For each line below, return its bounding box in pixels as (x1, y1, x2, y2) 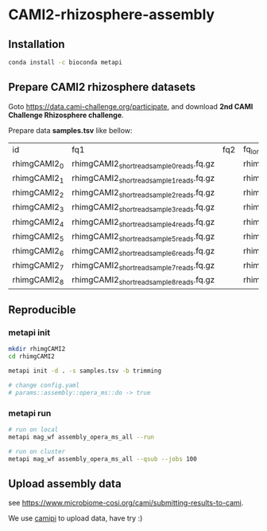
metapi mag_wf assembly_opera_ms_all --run (8, 433, 155, 441)
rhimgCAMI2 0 (12, 158, 64, 171)
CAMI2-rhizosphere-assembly (8, 6, 215, 24)
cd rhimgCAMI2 (8, 352, 56, 360)
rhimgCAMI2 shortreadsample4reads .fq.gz (71, 216, 215, 229)
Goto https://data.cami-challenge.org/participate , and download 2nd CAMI (8, 101, 253, 111)
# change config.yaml (8, 381, 80, 389)
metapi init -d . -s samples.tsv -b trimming (8, 367, 161, 375)
